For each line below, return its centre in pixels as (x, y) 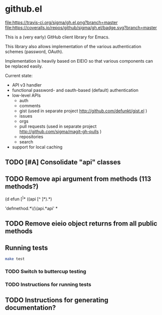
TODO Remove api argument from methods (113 (78, 179)
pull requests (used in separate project (58, 126)
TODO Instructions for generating (57, 300)
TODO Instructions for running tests (48, 284)
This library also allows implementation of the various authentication (73, 46)
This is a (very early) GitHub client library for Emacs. (57, 37)
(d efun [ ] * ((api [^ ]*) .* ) (29, 199)
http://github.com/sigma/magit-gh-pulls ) (60, 131)
